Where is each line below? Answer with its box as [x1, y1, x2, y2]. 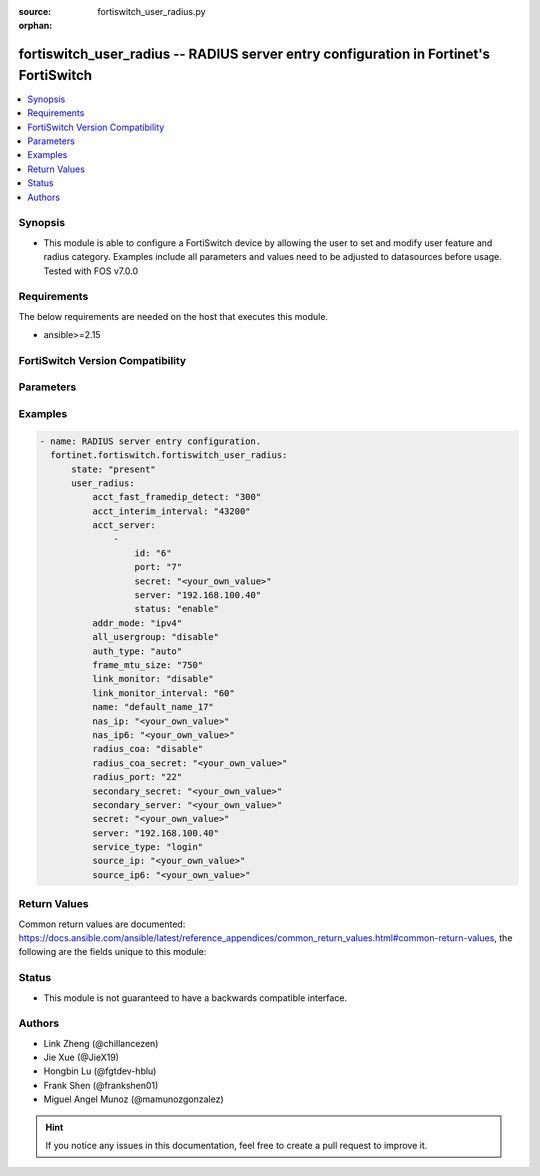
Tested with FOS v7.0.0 [43, 265, 139, 277]
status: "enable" [134, 603, 220, 615]
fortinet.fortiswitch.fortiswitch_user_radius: [50, 450, 288, 461]
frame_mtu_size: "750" [91, 660, 204, 670]
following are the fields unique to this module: [18, 946, 207, 958]
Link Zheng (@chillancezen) [43, 1037, 159, 1049]
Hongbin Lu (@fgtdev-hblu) [43, 1065, 157, 1077]
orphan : [18, 20, 53, 32]
